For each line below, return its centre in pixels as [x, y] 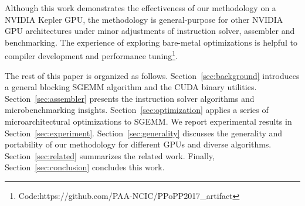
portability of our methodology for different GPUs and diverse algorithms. [138, 144]
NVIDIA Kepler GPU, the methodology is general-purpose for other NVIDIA [144, 19]
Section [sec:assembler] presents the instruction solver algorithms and [130, 98]
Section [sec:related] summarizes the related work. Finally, [110, 155]
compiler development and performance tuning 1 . [91, 55]
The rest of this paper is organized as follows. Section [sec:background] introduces [152, 75]
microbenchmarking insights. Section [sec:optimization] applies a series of [137, 110]
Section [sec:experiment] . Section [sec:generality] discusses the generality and [144, 133]
